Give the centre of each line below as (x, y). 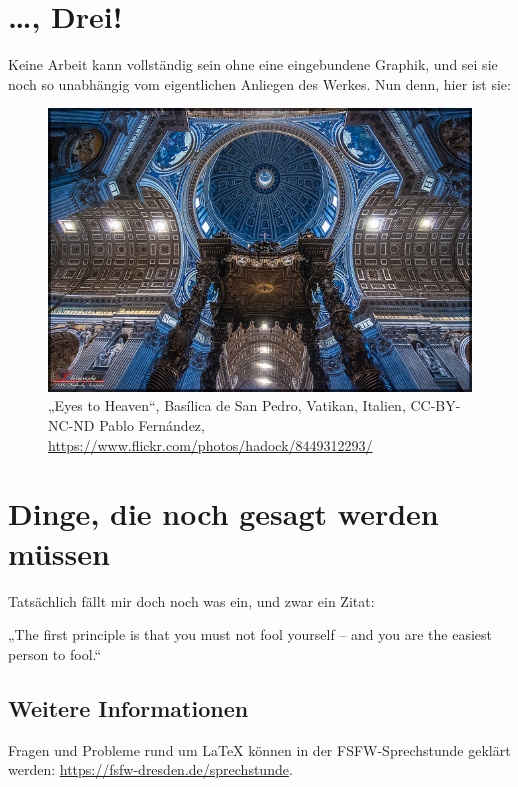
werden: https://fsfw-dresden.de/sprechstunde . (150, 769)
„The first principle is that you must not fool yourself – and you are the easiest (250, 634)
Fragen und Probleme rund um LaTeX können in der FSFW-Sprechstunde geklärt (259, 749)
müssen (59, 552)
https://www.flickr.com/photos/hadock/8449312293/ (210, 444)
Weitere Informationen (128, 707)
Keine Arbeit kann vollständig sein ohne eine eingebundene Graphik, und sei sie (253, 64)
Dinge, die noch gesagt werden (223, 513)
